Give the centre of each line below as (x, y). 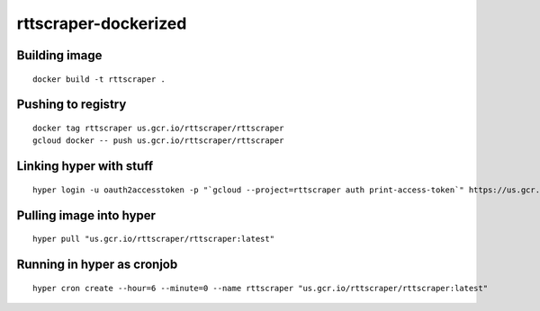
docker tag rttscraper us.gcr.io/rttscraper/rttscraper (158, 128)
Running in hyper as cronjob (97, 264)
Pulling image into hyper (86, 215)
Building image (59, 55)
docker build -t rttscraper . (99, 79)
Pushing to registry (72, 105)
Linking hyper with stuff (85, 166)
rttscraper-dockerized (102, 23)
